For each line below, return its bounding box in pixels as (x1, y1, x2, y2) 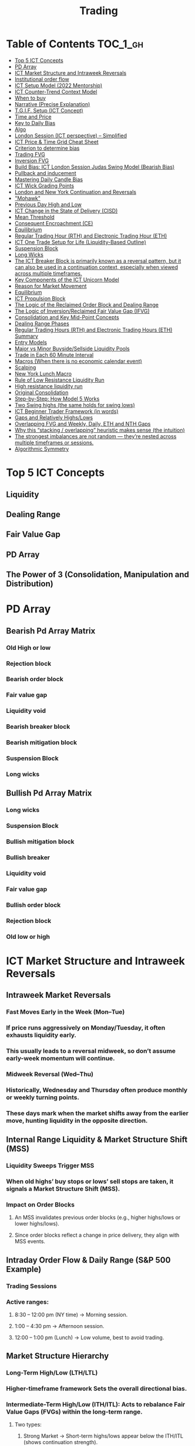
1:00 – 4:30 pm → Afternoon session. (14, 1322, 105, 1329)
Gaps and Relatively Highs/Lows (14, 414, 93, 421)
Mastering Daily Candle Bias (14, 176, 83, 183)
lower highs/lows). (14, 1220, 60, 1227)
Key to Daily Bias (14, 119, 56, 126)
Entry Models (14, 339, 47, 346)
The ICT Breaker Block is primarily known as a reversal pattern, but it (14, 257, 181, 264)
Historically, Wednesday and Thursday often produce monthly (6, 1086, 188, 1094)
